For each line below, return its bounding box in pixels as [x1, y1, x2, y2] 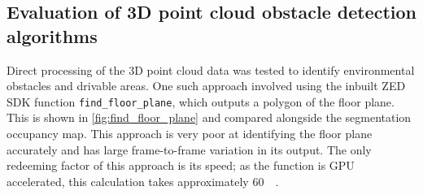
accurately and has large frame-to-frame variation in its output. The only [7, 141, 372, 158]
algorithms [7, 23, 98, 48]
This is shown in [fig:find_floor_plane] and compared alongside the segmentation [7, 109, 412, 126]
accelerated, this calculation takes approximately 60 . [7, 172, 279, 189]
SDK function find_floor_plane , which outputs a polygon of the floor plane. [7, 93, 395, 110]
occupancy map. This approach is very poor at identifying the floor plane [7, 125, 373, 142]
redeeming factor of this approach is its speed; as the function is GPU [7, 157, 355, 174]
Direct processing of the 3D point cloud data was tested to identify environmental [7, 61, 415, 78]
